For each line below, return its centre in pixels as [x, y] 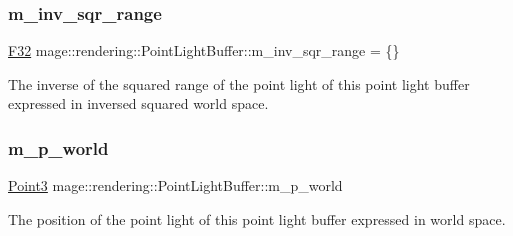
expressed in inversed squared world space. [138, 103]
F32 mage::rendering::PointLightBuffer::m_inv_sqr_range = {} [204, 50]
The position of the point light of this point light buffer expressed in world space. [257, 218]
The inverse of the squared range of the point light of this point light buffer [239, 83]
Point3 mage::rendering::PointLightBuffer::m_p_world [175, 185]
